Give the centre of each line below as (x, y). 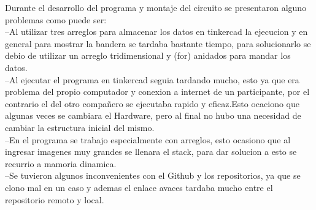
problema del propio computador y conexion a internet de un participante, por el (157, 92)
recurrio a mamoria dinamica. (61, 163)
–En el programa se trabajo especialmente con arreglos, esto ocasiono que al (148, 139)
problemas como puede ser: (56, 19)
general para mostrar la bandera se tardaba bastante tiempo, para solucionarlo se (158, 43)
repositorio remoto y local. (55, 199)
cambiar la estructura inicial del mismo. (80, 127)
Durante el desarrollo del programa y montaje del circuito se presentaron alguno (156, 7)
